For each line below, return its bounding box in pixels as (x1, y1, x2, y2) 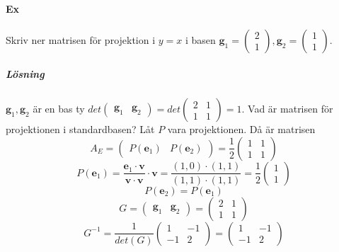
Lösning (6, 67, 45, 81)
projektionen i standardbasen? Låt (6, 122, 155, 137)
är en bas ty (33, 101, 85, 116)
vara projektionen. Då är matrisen (167, 122, 316, 137)
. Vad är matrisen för (241, 101, 333, 116)
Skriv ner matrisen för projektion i (6, 32, 156, 47)
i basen (185, 32, 216, 47)
